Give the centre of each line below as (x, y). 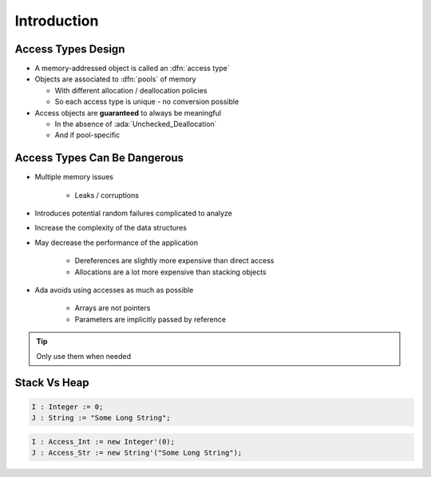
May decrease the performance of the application (117, 242)
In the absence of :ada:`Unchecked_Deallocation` (136, 124)
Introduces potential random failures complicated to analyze (134, 213)
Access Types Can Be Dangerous (99, 158)
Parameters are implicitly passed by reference (150, 319)
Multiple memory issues (74, 177)
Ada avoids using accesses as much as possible (114, 290)
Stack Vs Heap (52, 383)
